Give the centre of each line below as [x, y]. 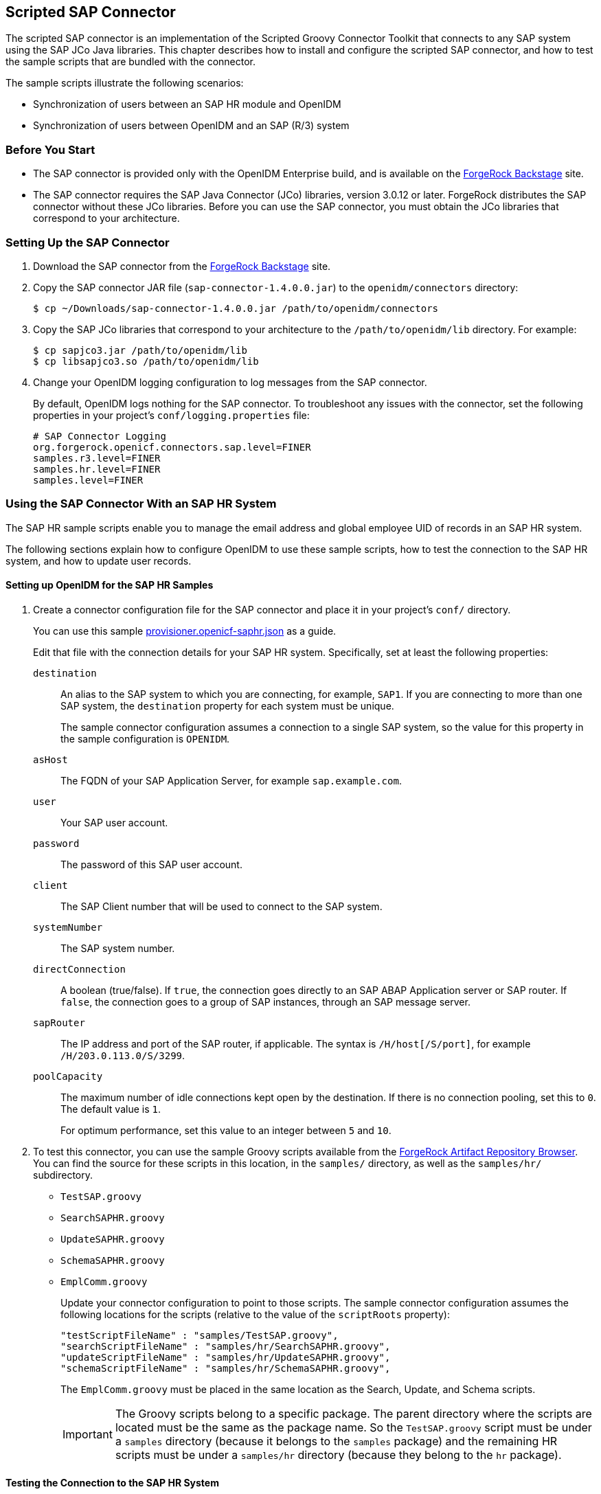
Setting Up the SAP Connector [88, 242]
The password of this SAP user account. [151, 864]
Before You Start [50, 149]
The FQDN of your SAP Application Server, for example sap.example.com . [231, 780]
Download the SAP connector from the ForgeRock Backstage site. [182, 266]
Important [88, 1434]
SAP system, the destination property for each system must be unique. [227, 705]
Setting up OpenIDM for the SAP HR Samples [110, 585]
